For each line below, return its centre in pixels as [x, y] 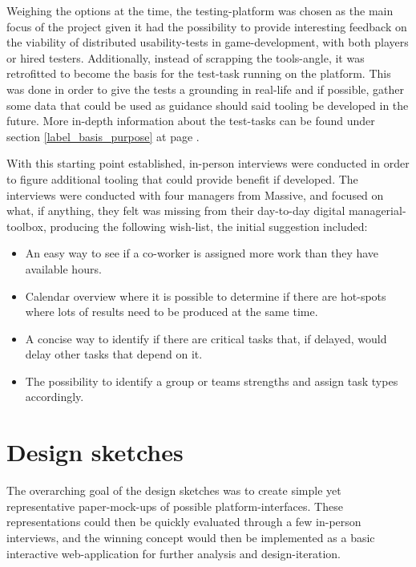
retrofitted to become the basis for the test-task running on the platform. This [199, 73]
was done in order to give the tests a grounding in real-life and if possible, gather [206, 89]
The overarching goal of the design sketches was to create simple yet [174, 490]
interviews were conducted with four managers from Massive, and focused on [195, 194]
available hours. [63, 268]
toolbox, [26, 226]
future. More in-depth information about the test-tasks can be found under [191, 121]
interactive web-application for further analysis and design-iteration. [174, 553]
